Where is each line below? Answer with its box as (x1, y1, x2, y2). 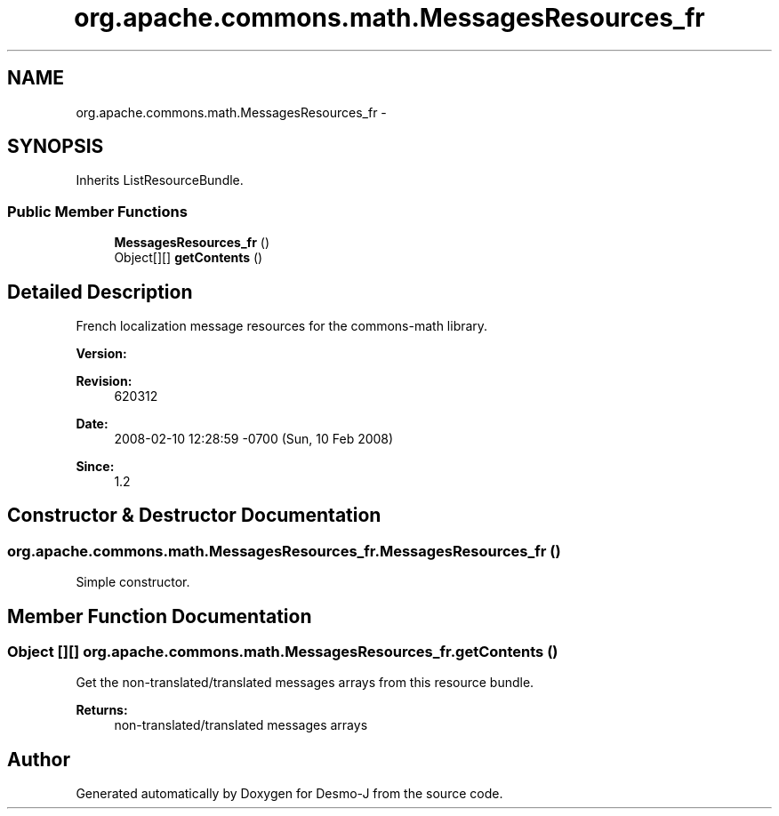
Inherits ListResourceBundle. (76, 172, 244, 188)
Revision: (76, 373, 133, 389)
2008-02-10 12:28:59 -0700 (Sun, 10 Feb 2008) (114, 431, 394, 447)
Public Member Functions (7, 202, 188, 220)
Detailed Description (7, 280, 193, 303)
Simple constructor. (76, 574, 190, 590)
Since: (76, 459, 115, 475)
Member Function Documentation (7, 604, 312, 628)
